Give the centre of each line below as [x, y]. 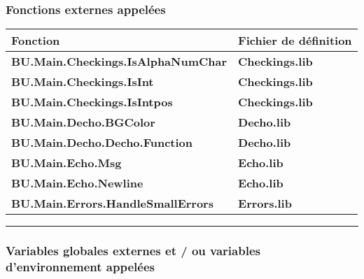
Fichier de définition [295, 41]
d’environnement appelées [80, 267]
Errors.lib [265, 203]
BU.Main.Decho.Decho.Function [102, 143]
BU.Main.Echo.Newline [77, 183]
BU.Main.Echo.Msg [66, 163]
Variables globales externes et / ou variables [133, 251]
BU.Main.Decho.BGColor [83, 122]
